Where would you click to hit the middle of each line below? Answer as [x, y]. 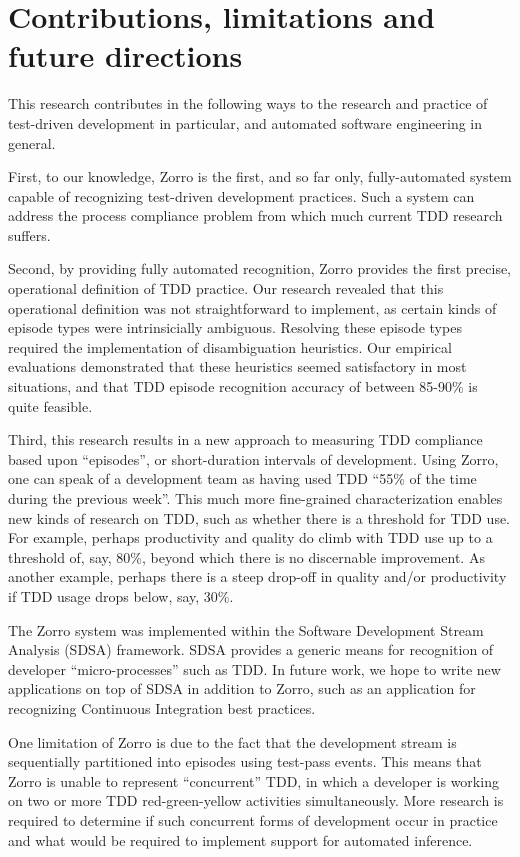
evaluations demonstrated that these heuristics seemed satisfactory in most [237, 366]
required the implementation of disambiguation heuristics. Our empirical [230, 346]
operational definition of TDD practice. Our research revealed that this [226, 288]
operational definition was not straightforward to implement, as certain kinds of [252, 307]
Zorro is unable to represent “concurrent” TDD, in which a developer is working [253, 780]
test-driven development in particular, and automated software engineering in [245, 122]
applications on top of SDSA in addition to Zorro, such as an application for [242, 688]
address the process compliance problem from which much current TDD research [255, 215]
